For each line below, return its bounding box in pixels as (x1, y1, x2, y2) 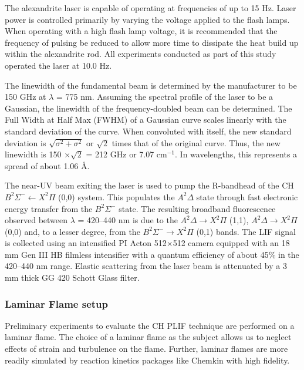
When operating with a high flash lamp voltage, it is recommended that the (5, 25, 278, 37)
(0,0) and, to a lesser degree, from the (5, 225, 140, 237)
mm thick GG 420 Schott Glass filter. (5, 271, 140, 284)
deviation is (5, 136, 46, 149)
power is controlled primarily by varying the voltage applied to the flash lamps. (5, 13, 290, 25)
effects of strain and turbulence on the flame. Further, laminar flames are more (5, 342, 288, 355)
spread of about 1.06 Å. (5, 159, 90, 171)
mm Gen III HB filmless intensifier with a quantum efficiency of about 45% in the (5, 248, 299, 260)
